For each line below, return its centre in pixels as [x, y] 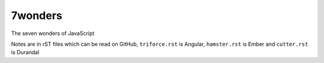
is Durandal [25, 52]
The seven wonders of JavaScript [53, 33]
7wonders [37, 15]
